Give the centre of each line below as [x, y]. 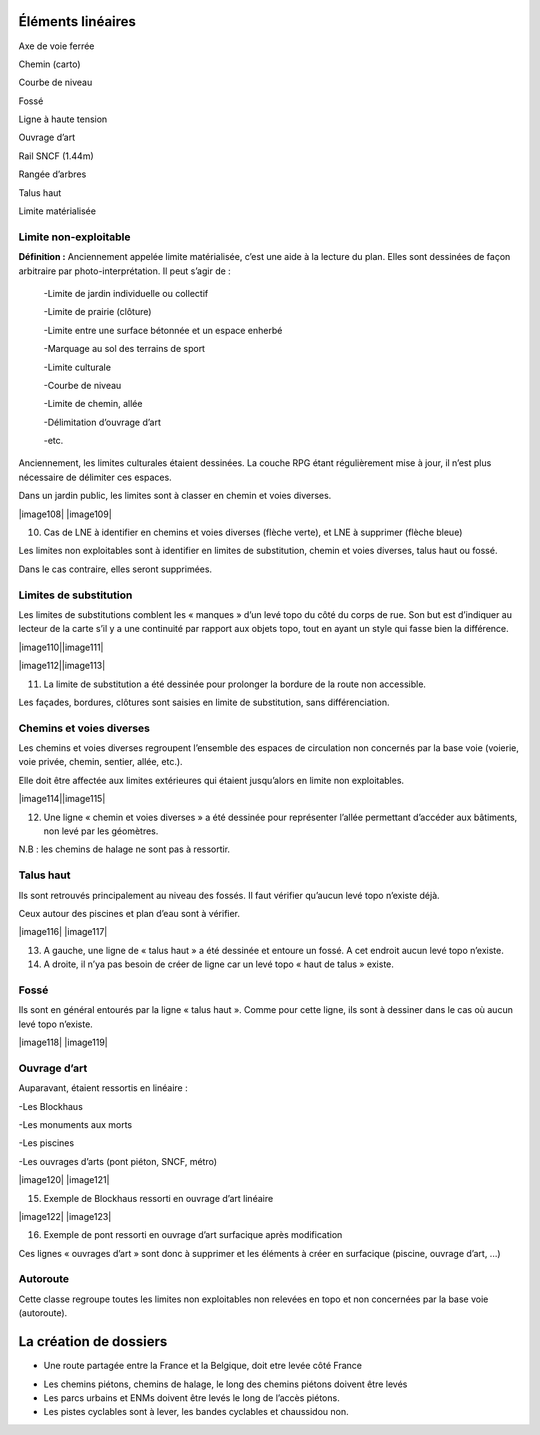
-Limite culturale [77, 367]
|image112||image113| [62, 666]
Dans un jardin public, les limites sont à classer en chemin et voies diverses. [175, 496]
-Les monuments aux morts [75, 1124]
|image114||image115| [62, 799]
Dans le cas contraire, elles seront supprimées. [115, 569]
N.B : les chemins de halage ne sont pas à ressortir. [124, 849]
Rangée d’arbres [52, 174]
